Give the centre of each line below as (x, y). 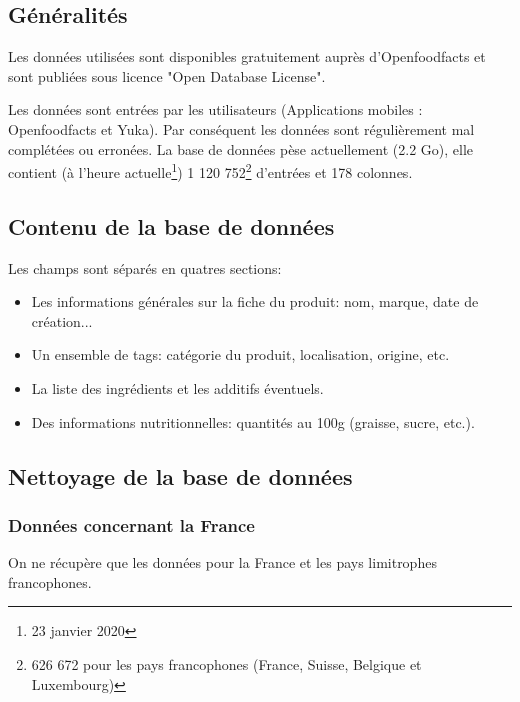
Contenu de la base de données (171, 225)
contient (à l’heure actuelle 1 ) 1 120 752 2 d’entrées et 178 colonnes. (210, 170)
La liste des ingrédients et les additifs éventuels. (177, 388)
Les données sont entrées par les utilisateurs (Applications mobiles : (215, 109)
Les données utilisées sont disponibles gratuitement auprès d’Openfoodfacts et (247, 56)
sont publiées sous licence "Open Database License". (167, 75)
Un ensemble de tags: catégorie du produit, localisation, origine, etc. (240, 354)
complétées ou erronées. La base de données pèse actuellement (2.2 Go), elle (240, 148)
